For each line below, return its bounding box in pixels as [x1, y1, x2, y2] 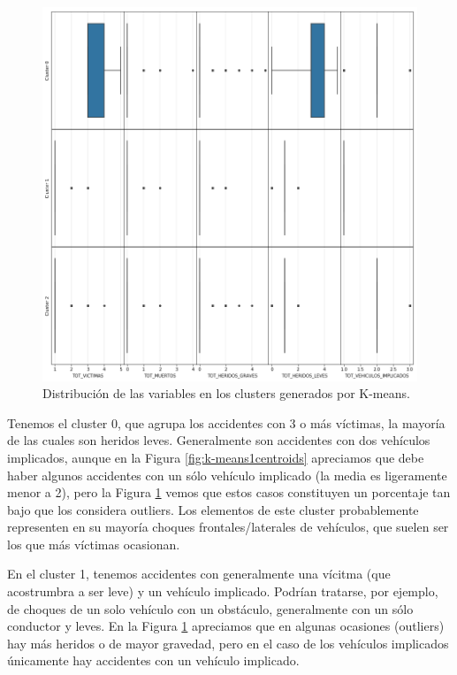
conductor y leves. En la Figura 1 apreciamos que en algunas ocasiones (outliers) [7, 617, 445, 635]
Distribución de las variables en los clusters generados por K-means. [42, 384, 410, 403]
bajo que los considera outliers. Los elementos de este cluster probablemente [7, 500, 419, 518]
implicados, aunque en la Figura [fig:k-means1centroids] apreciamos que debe [7, 448, 424, 466]
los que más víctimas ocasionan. [7, 534, 180, 553]
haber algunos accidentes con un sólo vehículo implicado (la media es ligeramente [7, 465, 447, 484]
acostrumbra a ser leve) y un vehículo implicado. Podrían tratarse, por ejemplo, [7, 582, 438, 601]
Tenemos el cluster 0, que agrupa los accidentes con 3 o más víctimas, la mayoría [7, 413, 446, 432]
